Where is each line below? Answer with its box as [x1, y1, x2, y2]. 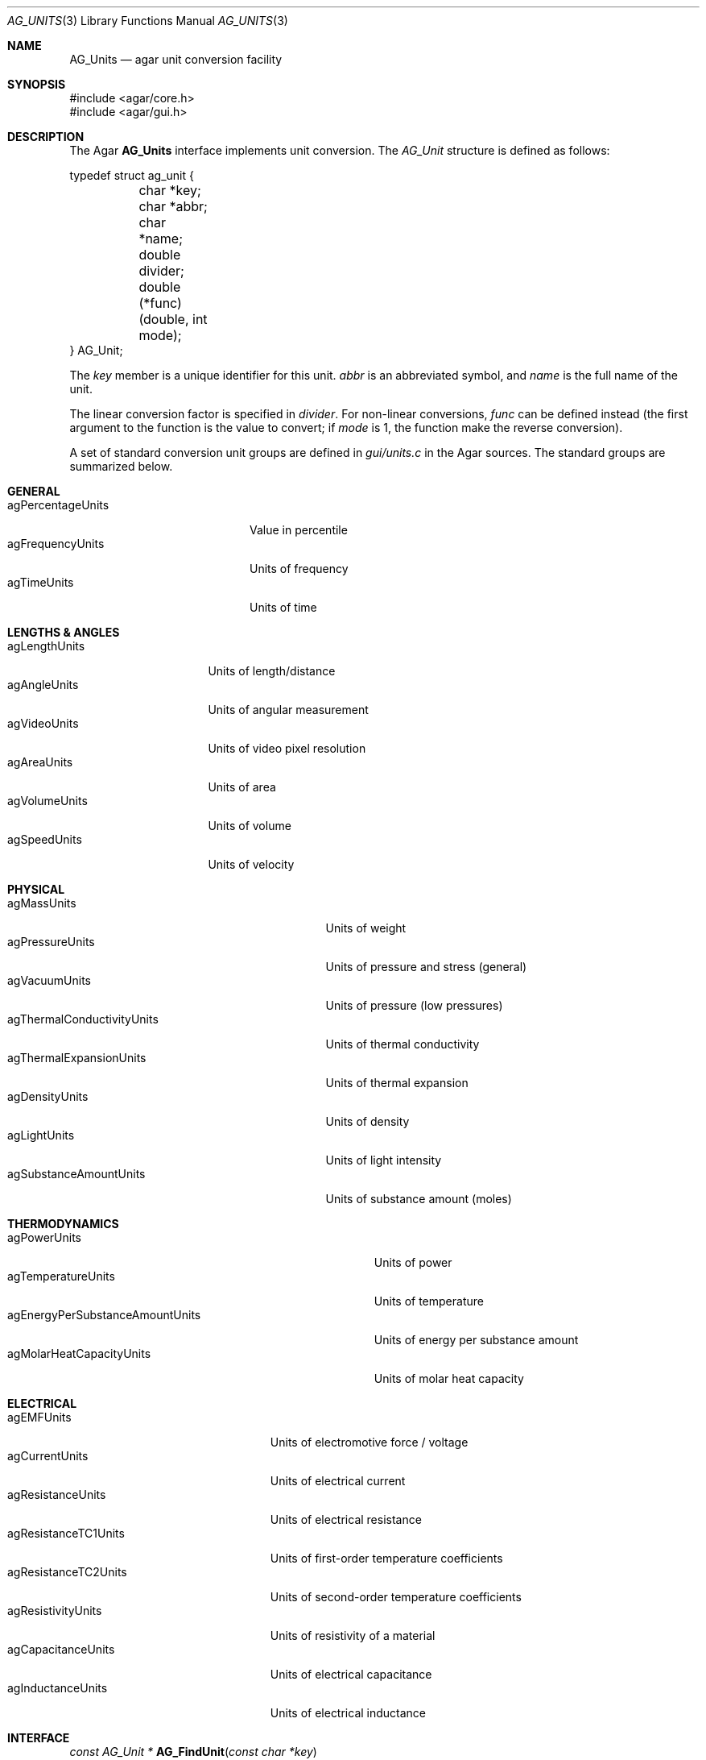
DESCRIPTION [7, 130, 85, 143]
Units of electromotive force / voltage [270, 1435, 469, 1449]
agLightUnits [7, 1128, 75, 1142]
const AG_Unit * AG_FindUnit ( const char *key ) [69, 1745, 317, 1758]
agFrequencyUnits [7, 537, 105, 550]
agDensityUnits [7, 1090, 89, 1103]
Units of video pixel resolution [208, 741, 366, 755]
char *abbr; [138, 198, 208, 214]
